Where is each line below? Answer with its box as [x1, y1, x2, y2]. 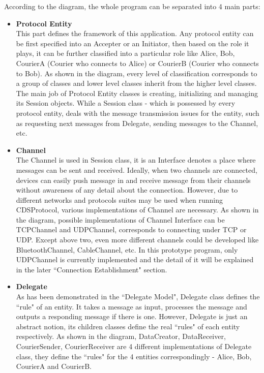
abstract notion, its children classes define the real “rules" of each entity [16, 321, 240, 331]
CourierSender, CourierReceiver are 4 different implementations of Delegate [16, 341, 252, 351]
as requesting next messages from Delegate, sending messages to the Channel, [16, 117, 258, 128]
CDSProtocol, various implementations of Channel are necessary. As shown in [16, 204, 259, 215]
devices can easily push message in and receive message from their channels [16, 174, 251, 185]
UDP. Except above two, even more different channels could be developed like [16, 234, 259, 245]
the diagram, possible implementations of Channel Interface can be [16, 214, 225, 225]
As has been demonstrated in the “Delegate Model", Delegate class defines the [16, 291, 260, 302]
